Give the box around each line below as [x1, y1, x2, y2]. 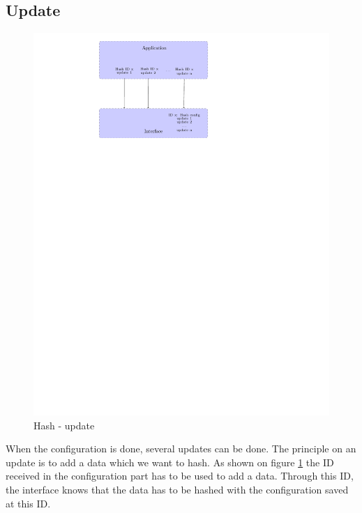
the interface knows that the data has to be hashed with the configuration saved [6, 482, 349, 497]
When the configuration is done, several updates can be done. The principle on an [6, 441, 356, 456]
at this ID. [6, 496, 51, 510]
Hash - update [33, 418, 95, 432]
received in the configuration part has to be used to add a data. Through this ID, [6, 468, 354, 483]
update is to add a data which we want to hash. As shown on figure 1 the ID [6, 454, 334, 469]
